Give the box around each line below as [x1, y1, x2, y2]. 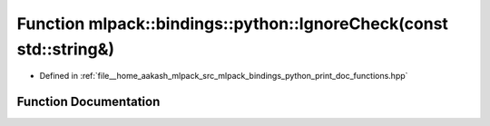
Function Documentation [16, 94, 161, 110]
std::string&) [16, 39, 115, 59]
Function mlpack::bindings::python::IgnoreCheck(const [16, 14, 449, 34]
